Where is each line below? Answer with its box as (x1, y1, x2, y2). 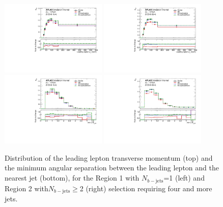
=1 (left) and (163, 172, 205, 183)
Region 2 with (5, 183, 48, 193)
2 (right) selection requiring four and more (79, 183, 212, 193)
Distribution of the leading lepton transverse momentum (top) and (5, 152, 213, 163)
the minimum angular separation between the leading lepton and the (5, 162, 219, 173)
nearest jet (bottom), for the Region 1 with (5, 172, 140, 183)
